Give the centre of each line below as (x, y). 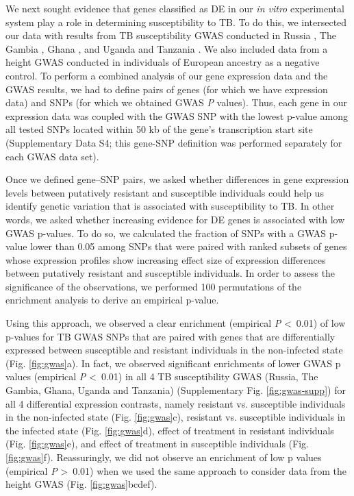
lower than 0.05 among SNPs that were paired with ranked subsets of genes (189, 246)
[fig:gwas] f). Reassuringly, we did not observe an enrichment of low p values (164, 457)
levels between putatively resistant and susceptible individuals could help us (165, 192)
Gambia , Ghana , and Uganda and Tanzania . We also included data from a (167, 48)
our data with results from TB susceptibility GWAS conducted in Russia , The (171, 35)
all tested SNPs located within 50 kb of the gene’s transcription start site (159, 129)
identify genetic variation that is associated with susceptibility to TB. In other (170, 206)
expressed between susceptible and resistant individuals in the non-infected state (174, 350)
